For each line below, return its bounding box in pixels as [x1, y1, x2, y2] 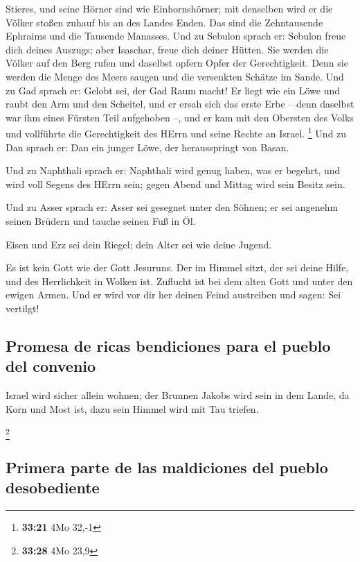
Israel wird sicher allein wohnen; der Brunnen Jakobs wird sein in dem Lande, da [6, 388, 350, 402]
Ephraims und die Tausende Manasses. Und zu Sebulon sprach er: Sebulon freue [6, 28, 346, 43]
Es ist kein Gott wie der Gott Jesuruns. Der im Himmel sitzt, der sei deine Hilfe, [6, 260, 349, 275]
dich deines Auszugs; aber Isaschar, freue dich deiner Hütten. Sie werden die [6, 42, 329, 56]
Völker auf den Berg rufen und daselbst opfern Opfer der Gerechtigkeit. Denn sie [6, 56, 348, 70]
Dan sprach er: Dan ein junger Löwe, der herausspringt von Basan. [6, 139, 289, 154]
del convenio [6, 355, 96, 377]
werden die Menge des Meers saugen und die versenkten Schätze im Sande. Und [6, 69, 344, 83]
